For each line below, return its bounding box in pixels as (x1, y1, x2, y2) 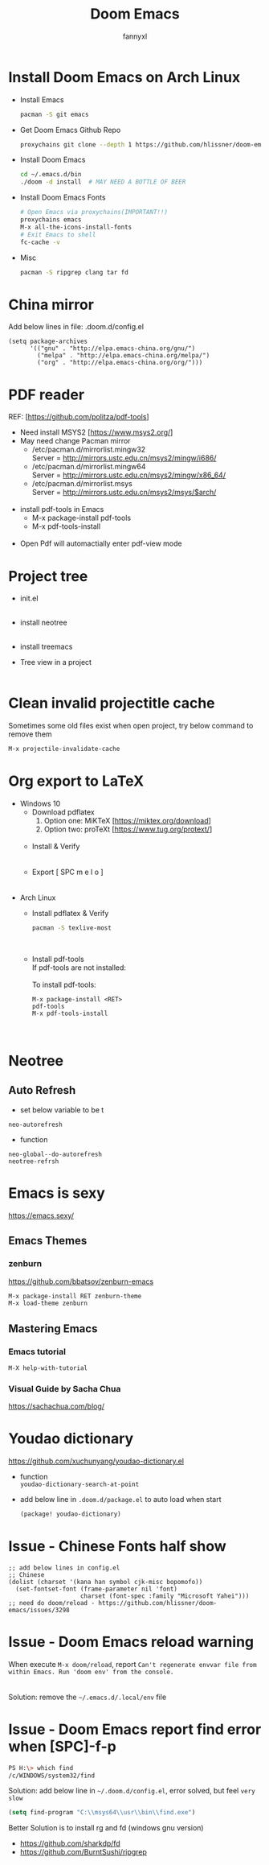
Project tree (8, 567, 88, 585)
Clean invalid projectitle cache (8, 694, 215, 712)
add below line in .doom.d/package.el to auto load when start (19, 1495, 222, 1504)
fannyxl (122, 31, 148, 41)
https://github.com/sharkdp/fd (19, 1838, 120, 1848)
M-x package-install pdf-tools (31, 513, 131, 523)
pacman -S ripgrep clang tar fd (19, 268, 128, 276)
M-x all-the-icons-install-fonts (19, 223, 132, 231)
